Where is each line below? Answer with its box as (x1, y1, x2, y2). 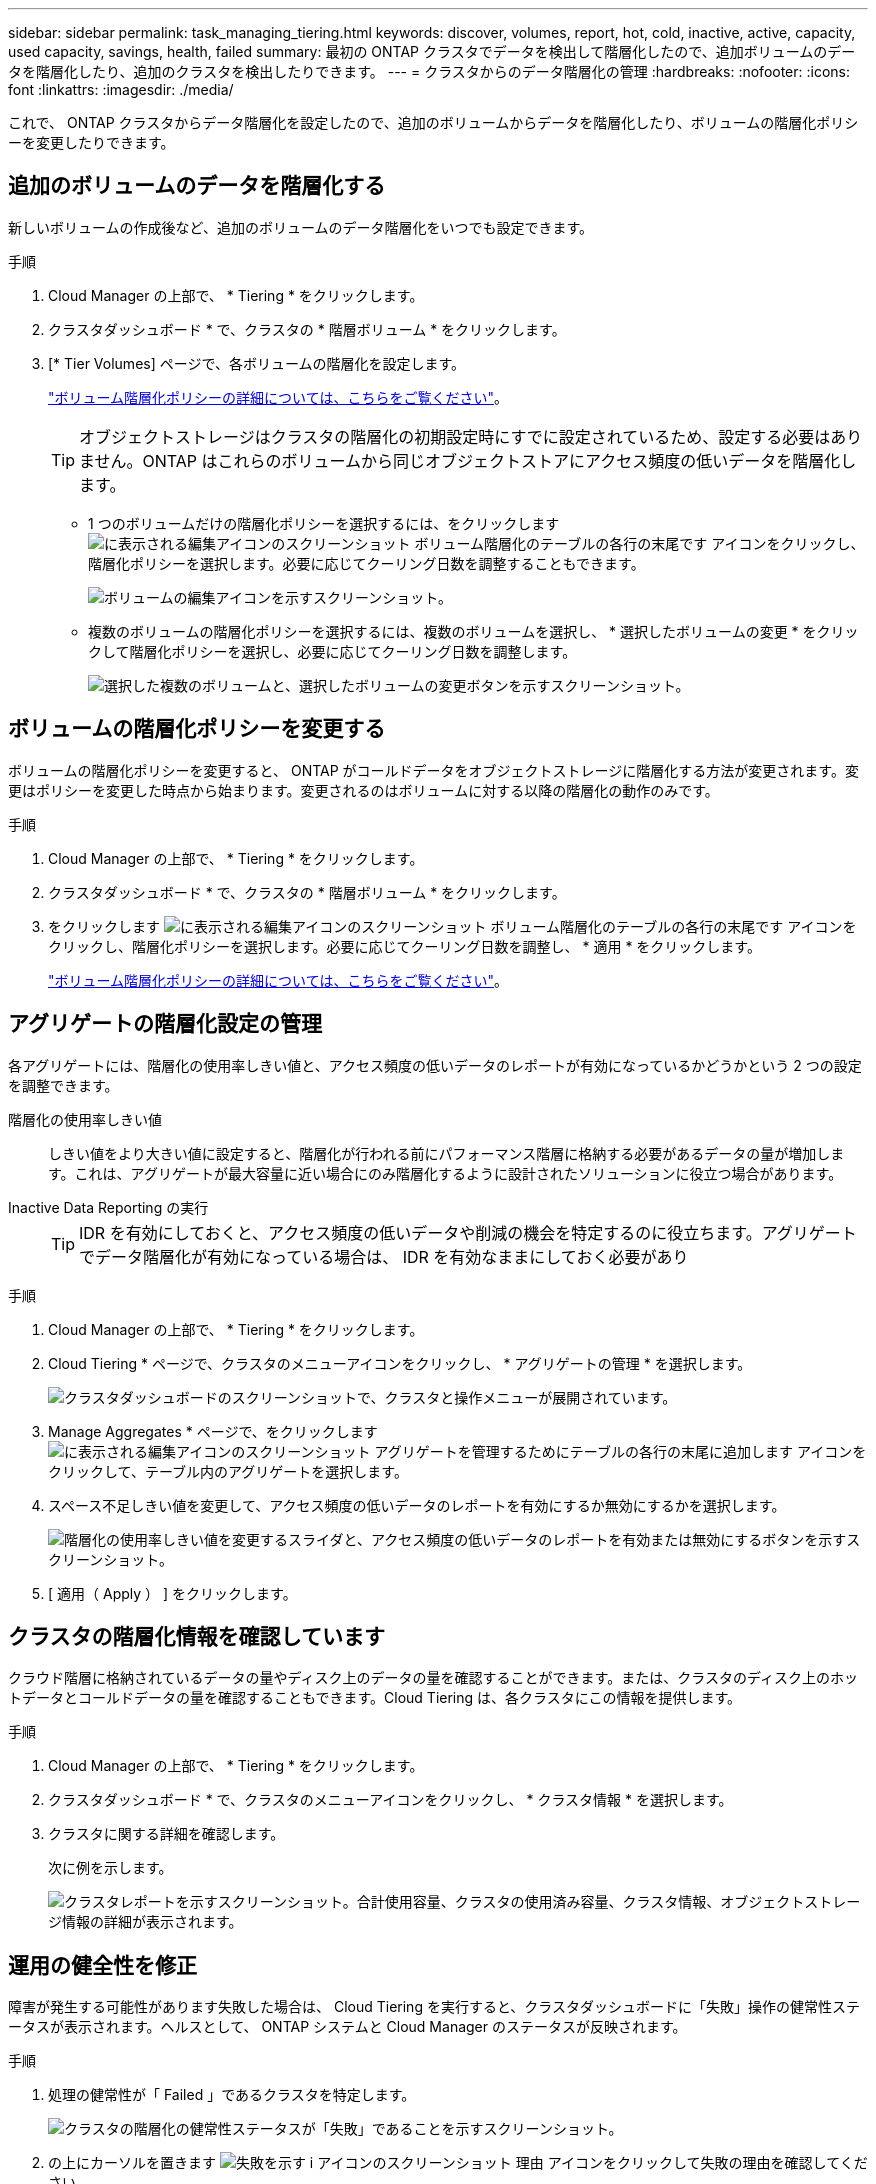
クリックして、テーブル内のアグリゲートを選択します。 (48, 1462, 408, 1480)
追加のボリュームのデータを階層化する (8, 173, 386, 199)
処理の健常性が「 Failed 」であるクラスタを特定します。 (48, 2086, 416, 2104)
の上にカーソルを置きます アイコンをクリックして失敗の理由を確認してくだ (48, 2154, 868, 2172)
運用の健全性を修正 (8, 1952, 197, 1978)
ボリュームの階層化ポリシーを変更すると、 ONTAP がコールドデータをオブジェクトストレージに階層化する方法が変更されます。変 (8, 761, 859, 779)
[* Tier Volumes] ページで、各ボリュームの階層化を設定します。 (48, 354, 466, 372)
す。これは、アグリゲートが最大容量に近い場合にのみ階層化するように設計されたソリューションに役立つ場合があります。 (48, 1164, 843, 1182)
